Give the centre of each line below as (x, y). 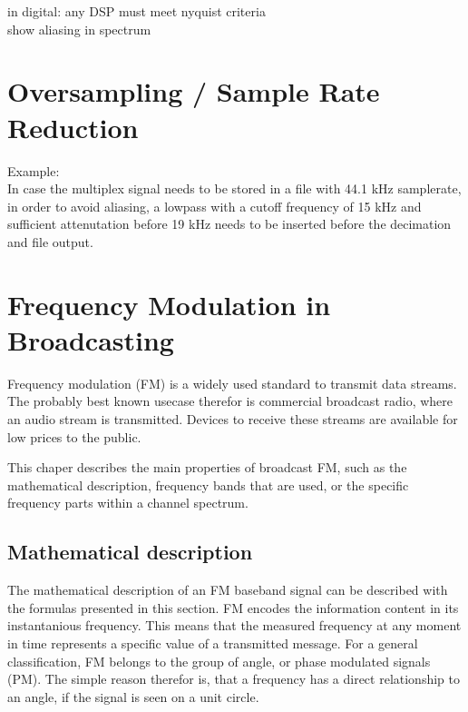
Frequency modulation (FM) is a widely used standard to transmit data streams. (232, 383)
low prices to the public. (74, 436)
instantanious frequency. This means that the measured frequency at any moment (234, 625)
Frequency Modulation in (169, 304)
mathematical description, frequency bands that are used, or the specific (208, 485)
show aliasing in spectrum (79, 29)
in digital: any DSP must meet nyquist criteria (136, 11)
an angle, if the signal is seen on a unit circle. (133, 696)
